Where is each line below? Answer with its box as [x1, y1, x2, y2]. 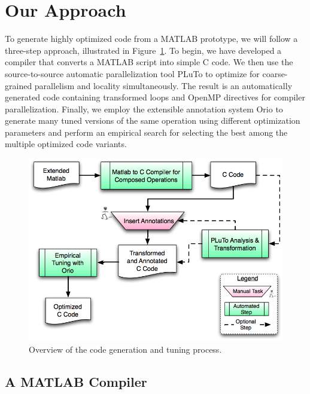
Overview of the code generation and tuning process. [29, 343, 222, 355]
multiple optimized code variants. [5, 138, 127, 150]
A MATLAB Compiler [5, 372, 147, 390]
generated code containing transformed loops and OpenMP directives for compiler [5, 91, 305, 103]
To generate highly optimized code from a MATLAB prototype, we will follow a [5, 32, 298, 45]
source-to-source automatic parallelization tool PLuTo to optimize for [5, 67, 260, 80]
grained [5, 79, 32, 91]
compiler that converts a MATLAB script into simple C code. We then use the [5, 56, 293, 68]
